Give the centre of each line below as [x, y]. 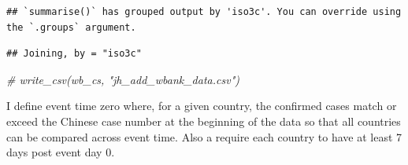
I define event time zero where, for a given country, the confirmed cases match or [202, 106]
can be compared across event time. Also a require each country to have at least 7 [204, 136]
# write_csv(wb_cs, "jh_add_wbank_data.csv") [123, 79]
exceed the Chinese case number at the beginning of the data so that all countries [204, 121]
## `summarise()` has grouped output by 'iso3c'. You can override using [204, 12]
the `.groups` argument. [71, 27]
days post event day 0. [61, 152]
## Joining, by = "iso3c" [74, 54]
